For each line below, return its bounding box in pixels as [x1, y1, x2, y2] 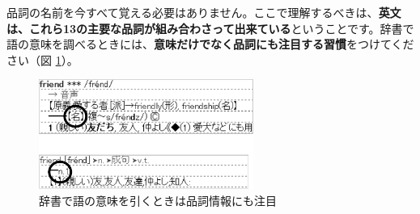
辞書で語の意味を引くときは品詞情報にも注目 [39, 192, 277, 208]
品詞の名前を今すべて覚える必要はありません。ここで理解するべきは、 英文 [6, 4, 401, 20]
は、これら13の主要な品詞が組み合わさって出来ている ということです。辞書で [6, 19, 414, 36]
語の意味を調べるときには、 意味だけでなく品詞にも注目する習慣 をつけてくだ [6, 36, 414, 52]
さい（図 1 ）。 [6, 51, 78, 68]
